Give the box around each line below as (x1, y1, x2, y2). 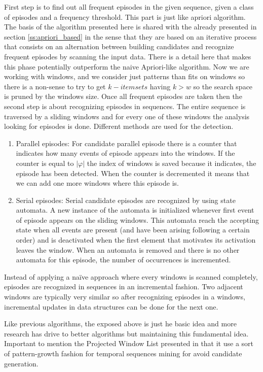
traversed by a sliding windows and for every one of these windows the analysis (4, 111, 250, 121)
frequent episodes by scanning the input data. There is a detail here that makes (4, 51, 251, 61)
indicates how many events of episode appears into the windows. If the (16, 148, 235, 158)
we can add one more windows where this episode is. (16, 178, 179, 188)
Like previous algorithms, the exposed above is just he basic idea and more (4, 318, 237, 329)
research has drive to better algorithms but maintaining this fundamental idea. (4, 328, 249, 339)
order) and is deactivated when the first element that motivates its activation (16, 234, 256, 245)
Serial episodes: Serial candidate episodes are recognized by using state (16, 194, 236, 205)
